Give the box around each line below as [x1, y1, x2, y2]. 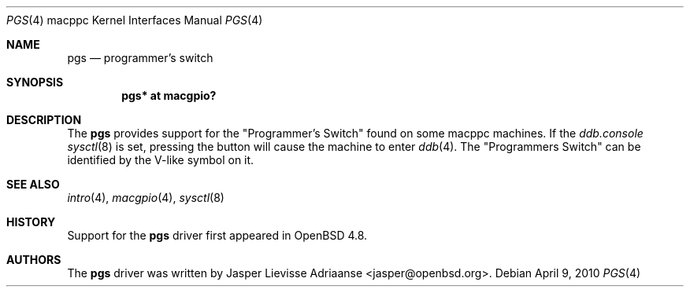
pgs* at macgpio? [121, 89, 217, 102]
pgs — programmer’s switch [67, 51, 213, 64]
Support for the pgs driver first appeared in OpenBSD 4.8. [67, 229, 368, 242]
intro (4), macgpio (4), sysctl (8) [67, 191, 224, 204]
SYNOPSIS [6, 75, 64, 89]
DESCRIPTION [6, 113, 82, 126]
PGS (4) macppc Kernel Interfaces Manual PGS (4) [6, 13, 263, 27]
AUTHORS [6, 253, 61, 266]
